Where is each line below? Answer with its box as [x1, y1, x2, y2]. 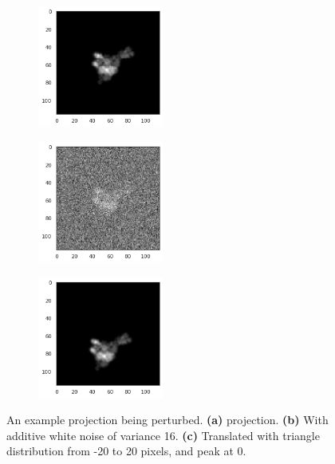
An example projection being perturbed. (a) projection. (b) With [6, 411, 329, 428]
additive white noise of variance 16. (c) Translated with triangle [6, 427, 320, 443]
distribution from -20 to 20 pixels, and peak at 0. [6, 442, 246, 459]
